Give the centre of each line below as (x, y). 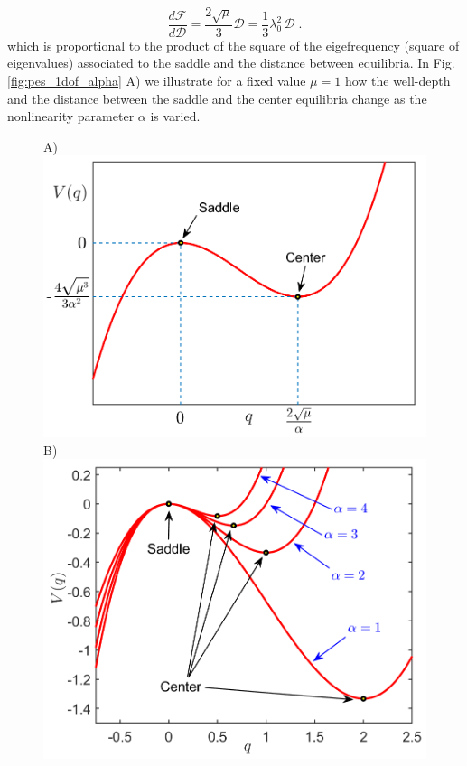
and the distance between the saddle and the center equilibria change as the (217, 98)
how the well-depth (397, 80)
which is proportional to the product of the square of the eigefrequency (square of (233, 45)
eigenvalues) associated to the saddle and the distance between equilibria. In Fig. (231, 63)
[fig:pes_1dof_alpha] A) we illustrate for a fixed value (157, 80)
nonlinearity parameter (71, 116)
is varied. (175, 116)
